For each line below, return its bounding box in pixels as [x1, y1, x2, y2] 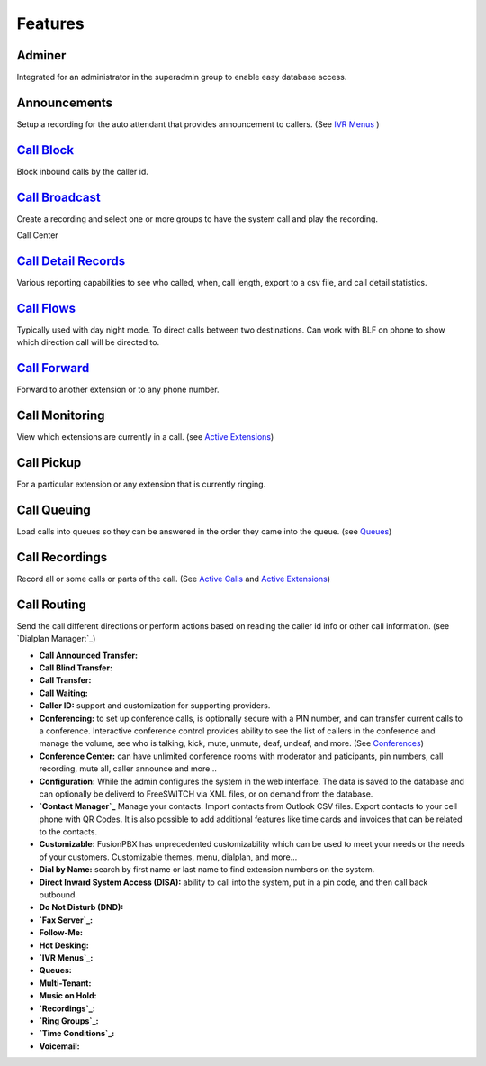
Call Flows [16, 300, 76, 315]
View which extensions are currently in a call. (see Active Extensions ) [16, 432, 274, 442]
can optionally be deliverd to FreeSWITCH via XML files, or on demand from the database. [39, 788, 373, 799]
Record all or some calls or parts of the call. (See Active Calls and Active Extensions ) [16, 573, 331, 584]
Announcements [16, 95, 112, 110]
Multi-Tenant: [39, 978, 92, 989]
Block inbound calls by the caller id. [16, 166, 148, 177]
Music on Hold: [39, 990, 97, 1001]
